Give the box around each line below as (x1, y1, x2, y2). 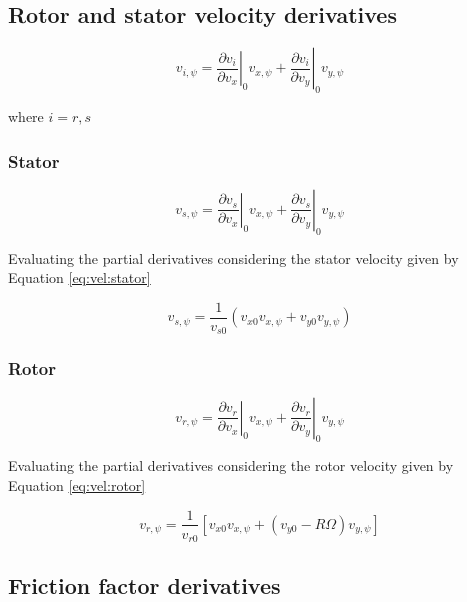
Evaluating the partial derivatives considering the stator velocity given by (8, 247, 459, 268)
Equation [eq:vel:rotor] (8, 474, 146, 495)
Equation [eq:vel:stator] (8, 267, 151, 288)
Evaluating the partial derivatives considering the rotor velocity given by (8, 455, 454, 476)
